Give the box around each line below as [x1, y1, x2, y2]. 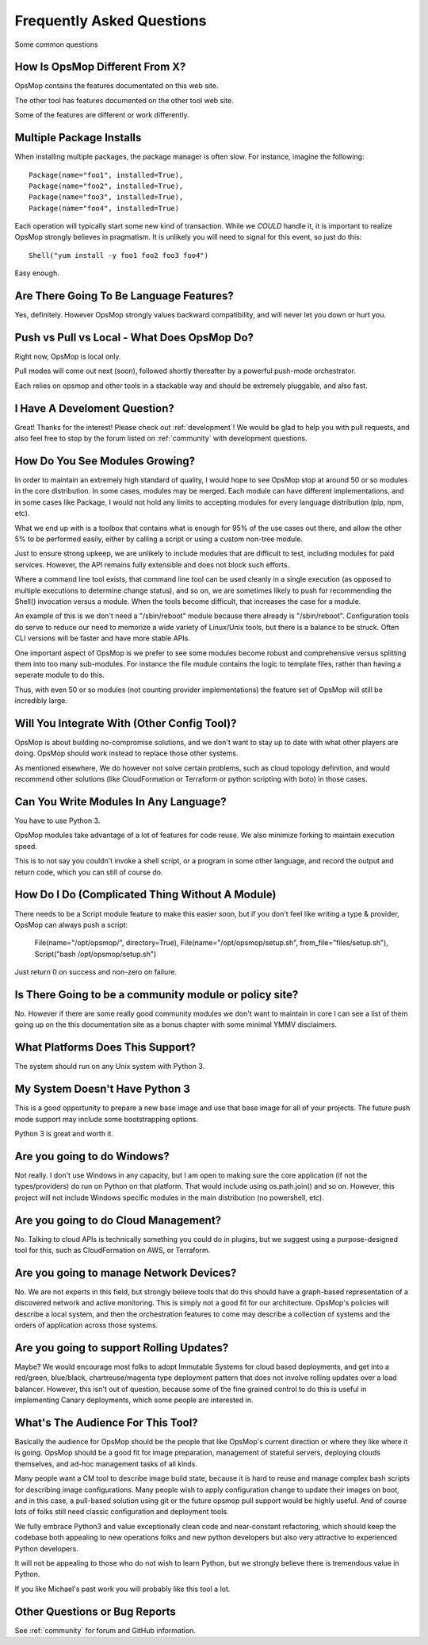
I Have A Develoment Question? [14, 402, 174, 415]
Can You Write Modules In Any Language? [14, 794, 227, 809]
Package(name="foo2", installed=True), [29, 181, 184, 190]
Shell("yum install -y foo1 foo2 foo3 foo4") [29, 251, 209, 259]
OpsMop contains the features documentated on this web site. [14, 81, 219, 90]
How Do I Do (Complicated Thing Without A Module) [14, 888, 277, 901]
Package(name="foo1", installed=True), [29, 171, 184, 179]
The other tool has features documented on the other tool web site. [14, 95, 234, 105]
